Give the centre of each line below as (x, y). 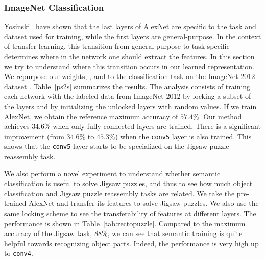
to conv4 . (19, 253)
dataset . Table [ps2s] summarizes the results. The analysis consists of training (127, 86)
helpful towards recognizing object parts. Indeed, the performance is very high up (131, 243)
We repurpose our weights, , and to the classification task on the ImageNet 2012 (130, 76)
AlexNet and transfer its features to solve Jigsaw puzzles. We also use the (144, 203)
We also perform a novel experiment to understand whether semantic (112, 173)
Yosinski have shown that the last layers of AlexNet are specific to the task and (130, 26)
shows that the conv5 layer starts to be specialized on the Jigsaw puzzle (117, 146)
